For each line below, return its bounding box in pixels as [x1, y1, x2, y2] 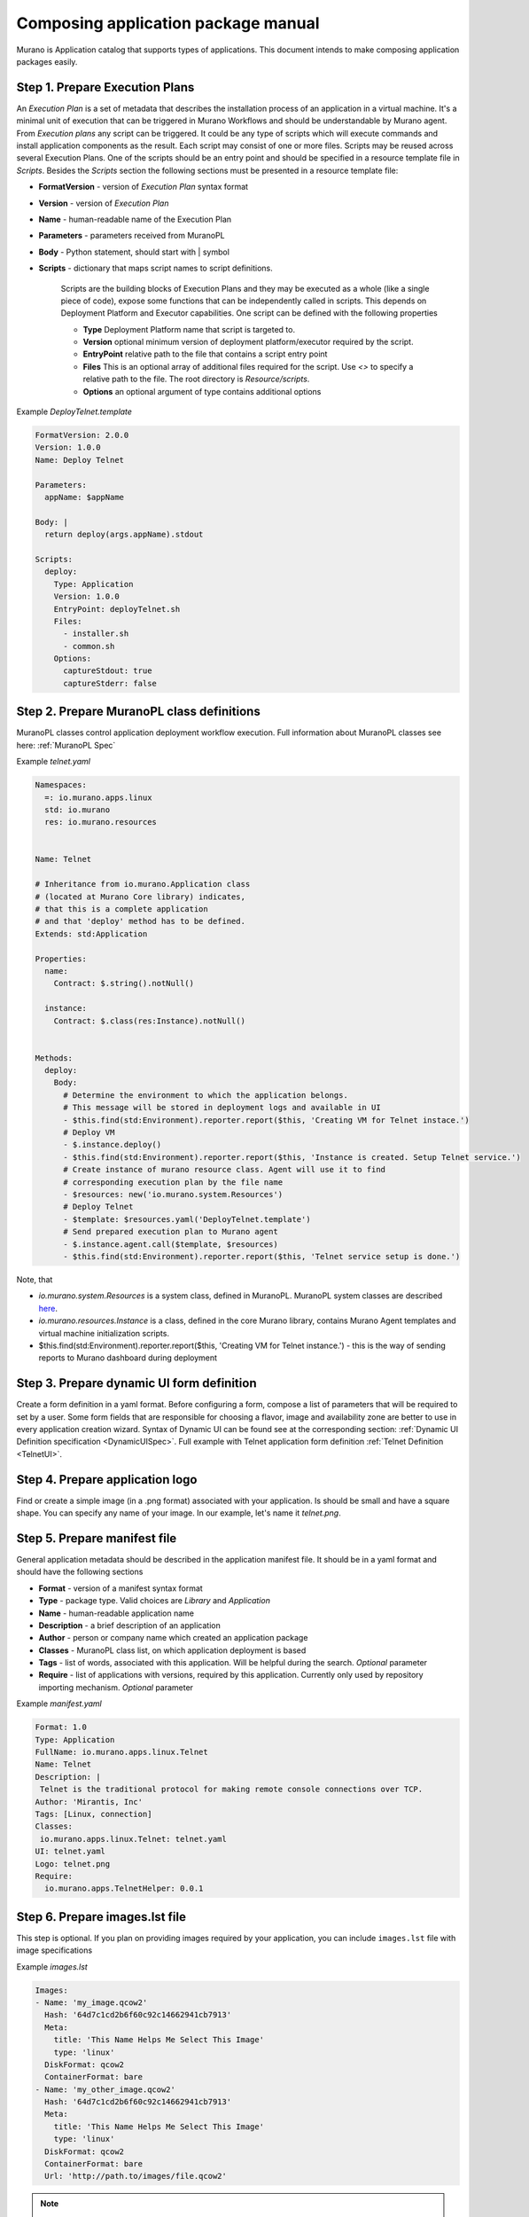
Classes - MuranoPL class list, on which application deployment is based [38, 1645, 307, 1656]
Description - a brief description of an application [38, 1619, 221, 1631]
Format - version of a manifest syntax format [38, 1583, 203, 1594]
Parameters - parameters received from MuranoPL [38, 231, 225, 241]
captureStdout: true [63, 666, 152, 676]
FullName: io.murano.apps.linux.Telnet [35, 1747, 208, 1758]
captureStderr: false [63, 678, 157, 688]
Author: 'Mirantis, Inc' [35, 1797, 144, 1806]
